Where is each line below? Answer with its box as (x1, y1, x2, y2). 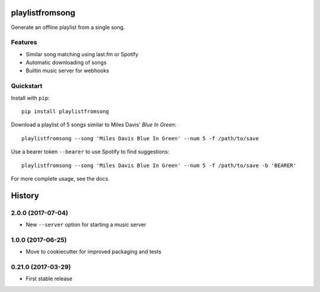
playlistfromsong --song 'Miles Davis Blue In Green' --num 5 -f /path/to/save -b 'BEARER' (21, 162, 296, 169)
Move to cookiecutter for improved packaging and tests (25, 248, 162, 255)
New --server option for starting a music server (25, 221, 146, 228)
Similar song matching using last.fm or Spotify (25, 50, 139, 57)
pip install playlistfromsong (21, 108, 110, 115)
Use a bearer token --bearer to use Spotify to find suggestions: (11, 148, 169, 155)
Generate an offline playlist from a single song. (11, 24, 125, 31)
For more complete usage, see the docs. (11, 175, 110, 182)
